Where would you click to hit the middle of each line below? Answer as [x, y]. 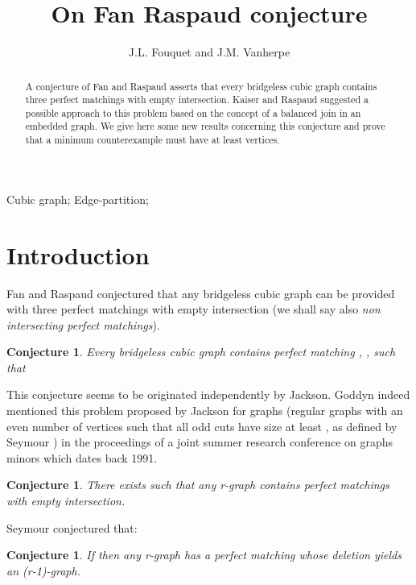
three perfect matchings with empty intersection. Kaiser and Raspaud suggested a [197, 100]
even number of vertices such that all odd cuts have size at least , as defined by [202, 426]
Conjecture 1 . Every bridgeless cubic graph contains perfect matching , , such [201, 352]
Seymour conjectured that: [72, 527]
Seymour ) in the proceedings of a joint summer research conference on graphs [200, 442]
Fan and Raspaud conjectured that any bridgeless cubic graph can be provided [201, 293]
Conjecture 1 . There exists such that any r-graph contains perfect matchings [198, 485]
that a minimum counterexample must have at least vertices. [152, 140]
